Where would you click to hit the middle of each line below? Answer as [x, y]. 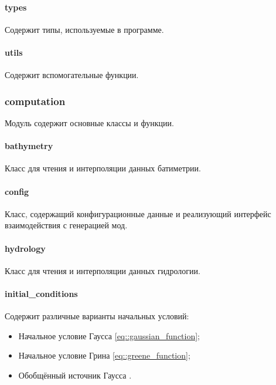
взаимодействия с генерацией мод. [66, 225]
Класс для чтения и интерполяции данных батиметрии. [103, 168]
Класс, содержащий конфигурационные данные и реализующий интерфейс [138, 213]
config [17, 191]
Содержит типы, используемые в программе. [84, 29]
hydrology [25, 248]
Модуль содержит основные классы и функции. [89, 123]
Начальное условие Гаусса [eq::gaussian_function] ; [109, 335]
